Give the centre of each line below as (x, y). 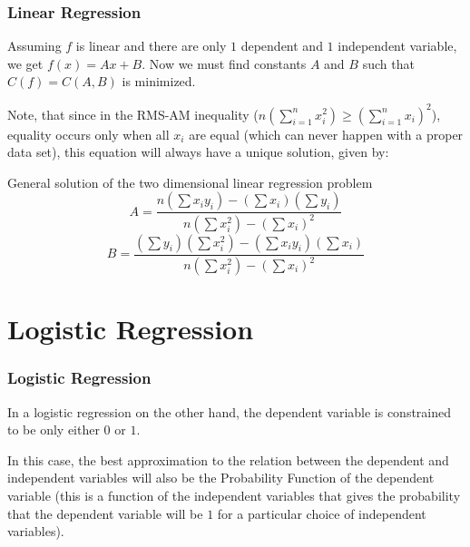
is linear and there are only (151, 46)
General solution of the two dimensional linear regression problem (190, 182)
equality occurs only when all (88, 134)
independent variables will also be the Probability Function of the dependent (221, 478)
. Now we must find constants (224, 63)
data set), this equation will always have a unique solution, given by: (198, 152)
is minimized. (159, 81)
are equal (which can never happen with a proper (326, 134)
